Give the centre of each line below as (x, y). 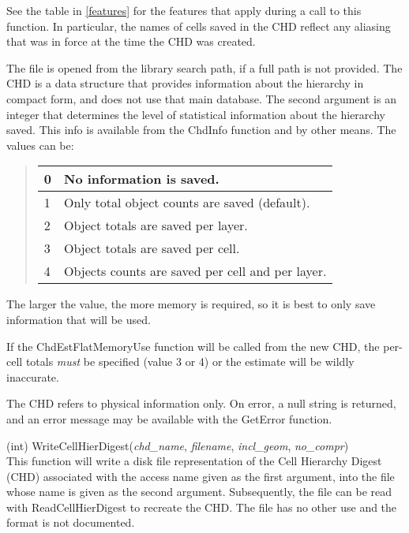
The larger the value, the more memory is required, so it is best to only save (191, 304)
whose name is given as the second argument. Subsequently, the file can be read (199, 492)
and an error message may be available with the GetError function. (169, 418)
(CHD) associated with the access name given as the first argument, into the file (201, 476)
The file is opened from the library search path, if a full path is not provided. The (204, 67)
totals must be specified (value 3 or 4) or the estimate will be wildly (190, 362)
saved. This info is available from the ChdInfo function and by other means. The (201, 130)
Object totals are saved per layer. (156, 225)
